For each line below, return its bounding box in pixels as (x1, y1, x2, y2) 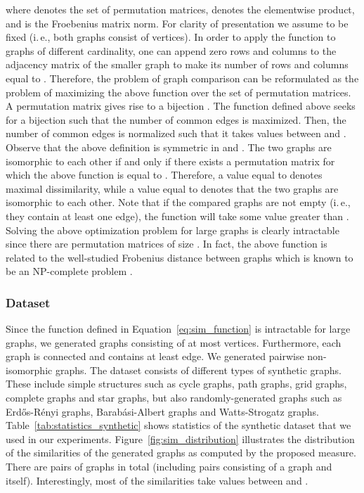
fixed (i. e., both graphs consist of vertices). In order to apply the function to (6, 30, 336, 44)
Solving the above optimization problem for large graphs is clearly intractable (6, 222, 339, 237)
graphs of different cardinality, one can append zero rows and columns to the (6, 43, 337, 58)
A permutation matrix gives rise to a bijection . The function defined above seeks (6, 98, 356, 113)
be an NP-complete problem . (6, 264, 133, 278)
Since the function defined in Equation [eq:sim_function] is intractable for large (6, 321, 351, 336)
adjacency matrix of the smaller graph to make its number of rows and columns (6, 57, 349, 72)
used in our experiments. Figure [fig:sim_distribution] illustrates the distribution (6, 431, 355, 446)
